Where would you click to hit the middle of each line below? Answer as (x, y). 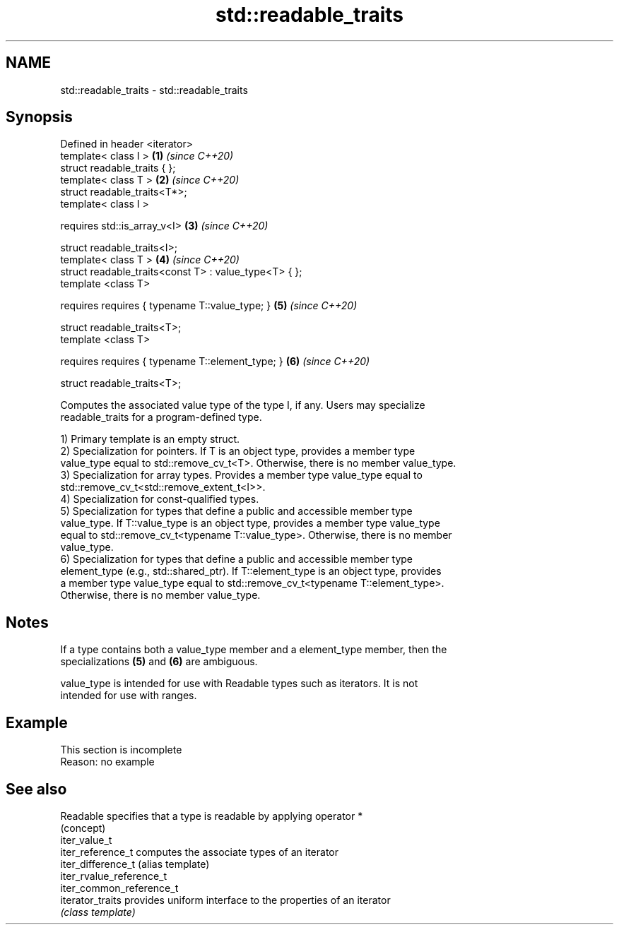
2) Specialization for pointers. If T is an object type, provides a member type (238, 451)
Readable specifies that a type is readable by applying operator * (212, 816)
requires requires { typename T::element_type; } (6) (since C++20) (215, 362)
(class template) (98, 912)
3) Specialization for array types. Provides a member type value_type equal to (241, 475)
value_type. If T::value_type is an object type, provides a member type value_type (250, 523)
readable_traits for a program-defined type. (161, 417)
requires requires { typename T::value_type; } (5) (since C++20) (209, 306)
